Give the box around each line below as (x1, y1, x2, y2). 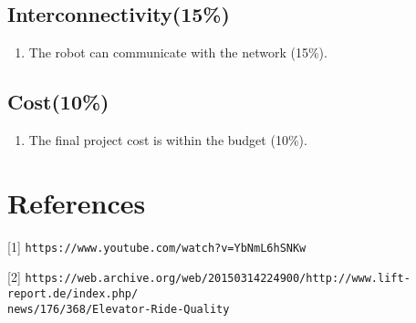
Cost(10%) (7, 88, 109, 116)
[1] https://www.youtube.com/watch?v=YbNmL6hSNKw (7, 236, 307, 255)
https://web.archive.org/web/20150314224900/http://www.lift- (25, 272, 411, 286)
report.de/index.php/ (7, 287, 139, 301)
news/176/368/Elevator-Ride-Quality (7, 302, 230, 316)
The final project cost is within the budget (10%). (28, 130, 307, 149)
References (7, 183, 146, 221)
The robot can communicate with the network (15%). (28, 43, 328, 62)
